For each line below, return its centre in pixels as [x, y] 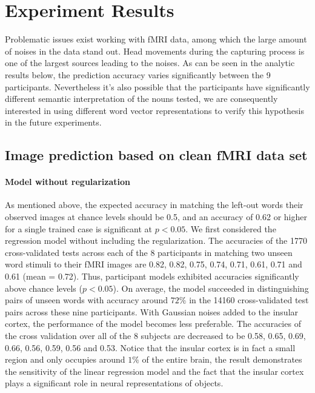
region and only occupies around [65, 359]
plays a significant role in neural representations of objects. [114, 383]
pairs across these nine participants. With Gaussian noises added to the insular [152, 311]
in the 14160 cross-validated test [249, 300]
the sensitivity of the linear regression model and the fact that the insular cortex [154, 371]
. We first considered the [231, 228]
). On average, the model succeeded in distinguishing [211, 288]
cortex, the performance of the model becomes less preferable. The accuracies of [153, 324]
